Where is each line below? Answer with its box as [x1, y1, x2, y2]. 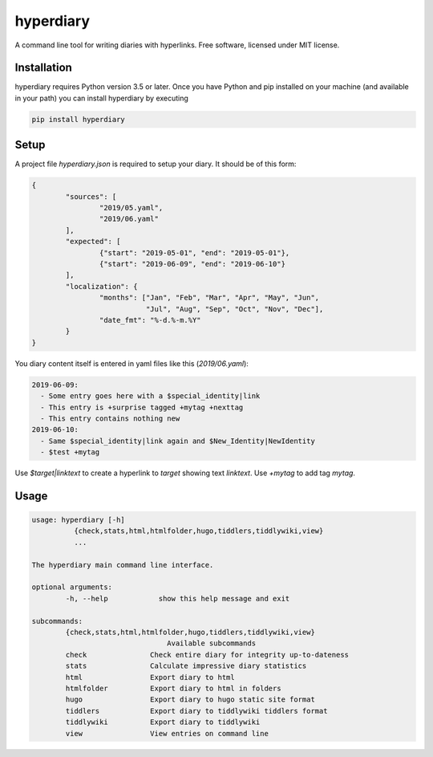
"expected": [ [65, 237, 121, 246]
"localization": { [65, 282, 138, 291]
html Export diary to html [65, 673, 236, 682]
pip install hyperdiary [31, 115, 126, 124]
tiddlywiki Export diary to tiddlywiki [65, 718, 261, 726]
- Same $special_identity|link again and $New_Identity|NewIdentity [40, 436, 316, 446]
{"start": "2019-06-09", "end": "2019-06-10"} [99, 259, 286, 269]
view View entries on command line [65, 729, 269, 738]
